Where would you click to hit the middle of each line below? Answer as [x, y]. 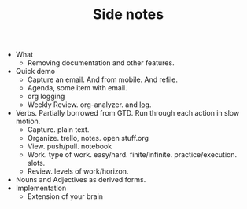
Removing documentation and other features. [101, 63]
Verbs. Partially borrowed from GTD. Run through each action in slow [127, 113]
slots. [36, 163]
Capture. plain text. [58, 130]
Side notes [128, 15]
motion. [28, 121]
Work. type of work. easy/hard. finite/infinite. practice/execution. [132, 155]
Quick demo [35, 71]
